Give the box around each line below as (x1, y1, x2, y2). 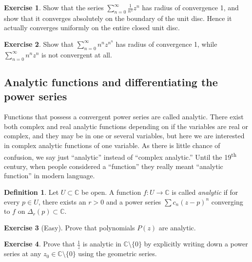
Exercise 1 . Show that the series (4, 2, 104, 12)
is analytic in (82, 239, 121, 249)
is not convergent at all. (41, 49, 112, 59)
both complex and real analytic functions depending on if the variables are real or (4, 121, 248, 131)
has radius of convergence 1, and (142, 2, 239, 12)
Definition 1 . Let (4, 187, 59, 197)
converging (211, 196, 243, 206)
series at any (4, 248, 41, 259)
